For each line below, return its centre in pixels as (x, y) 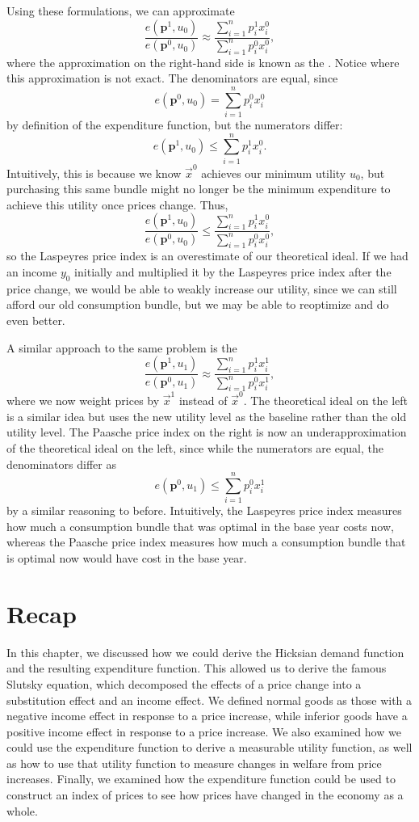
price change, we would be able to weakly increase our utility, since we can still (202, 288)
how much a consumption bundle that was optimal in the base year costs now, (200, 526)
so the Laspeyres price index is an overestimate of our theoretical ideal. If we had (207, 256)
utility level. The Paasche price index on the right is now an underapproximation (207, 432)
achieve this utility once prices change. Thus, (117, 204)
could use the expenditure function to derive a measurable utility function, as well (209, 747)
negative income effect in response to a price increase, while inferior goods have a (207, 716)
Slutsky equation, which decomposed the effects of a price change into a (184, 683)
